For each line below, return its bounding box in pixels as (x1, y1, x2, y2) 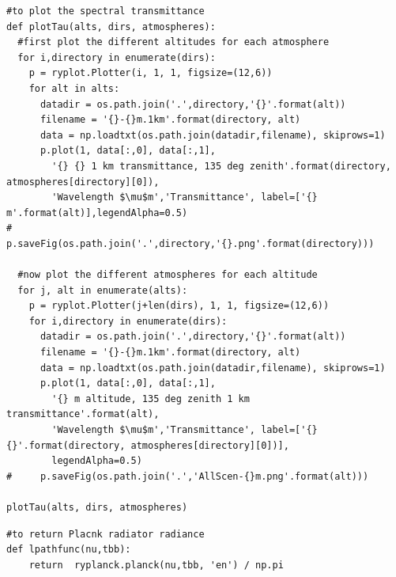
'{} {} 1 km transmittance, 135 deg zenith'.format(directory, (51, 160, 391, 172)
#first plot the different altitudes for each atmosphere (17, 36, 330, 48)
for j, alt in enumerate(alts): (17, 284, 188, 296)
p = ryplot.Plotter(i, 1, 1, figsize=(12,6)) (28, 67, 273, 79)
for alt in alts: (28, 82, 120, 94)
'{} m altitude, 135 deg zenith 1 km (51, 393, 250, 404)
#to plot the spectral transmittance (6, 6, 205, 17)
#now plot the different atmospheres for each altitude (17, 269, 318, 281)
